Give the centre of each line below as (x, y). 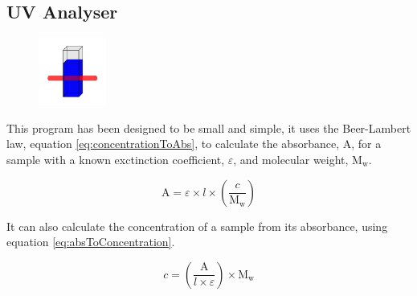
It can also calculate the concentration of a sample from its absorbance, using (197, 226)
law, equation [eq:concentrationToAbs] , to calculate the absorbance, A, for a (194, 144)
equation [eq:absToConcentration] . (91, 242)
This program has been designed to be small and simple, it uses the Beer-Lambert (209, 127)
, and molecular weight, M (298, 159)
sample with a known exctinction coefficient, (116, 159)
